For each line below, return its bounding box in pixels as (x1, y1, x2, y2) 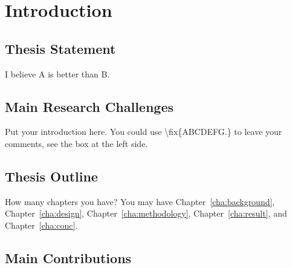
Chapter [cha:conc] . (5, 218, 78, 231)
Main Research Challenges (5, 97, 174, 116)
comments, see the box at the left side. (5, 137, 148, 149)
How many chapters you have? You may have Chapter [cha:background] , (5, 195, 275, 208)
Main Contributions (5, 248, 132, 267)
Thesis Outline (5, 166, 98, 185)
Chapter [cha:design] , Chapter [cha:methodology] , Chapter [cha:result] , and (5, 207, 287, 220)
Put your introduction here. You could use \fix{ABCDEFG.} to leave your (5, 125, 282, 138)
